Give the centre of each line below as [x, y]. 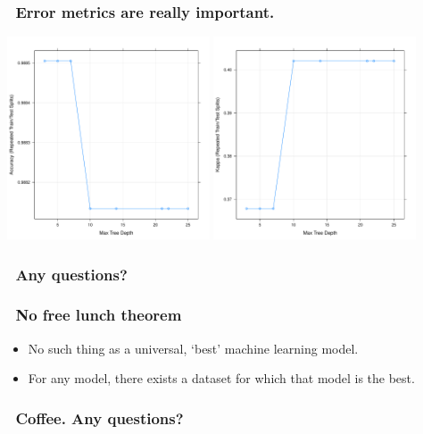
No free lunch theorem [99, 315]
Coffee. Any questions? [100, 417]
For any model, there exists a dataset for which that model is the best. [221, 378]
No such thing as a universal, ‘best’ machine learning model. [193, 348]
